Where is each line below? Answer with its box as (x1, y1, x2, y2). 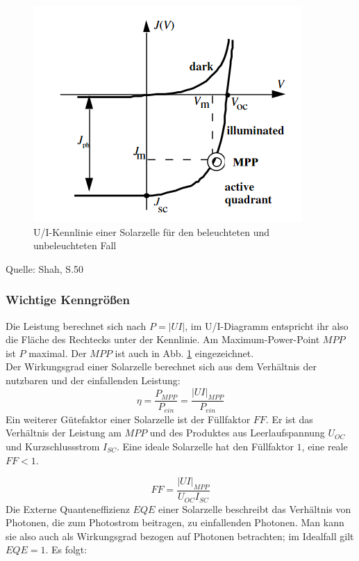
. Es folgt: (45, 542, 87, 557)
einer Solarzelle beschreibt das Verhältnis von (158, 501, 351, 516)
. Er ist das (265, 411, 313, 426)
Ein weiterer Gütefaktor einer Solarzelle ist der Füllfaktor (6, 411, 251, 426)
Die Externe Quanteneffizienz (6, 501, 130, 516)
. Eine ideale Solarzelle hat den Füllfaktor (116, 439, 294, 454)
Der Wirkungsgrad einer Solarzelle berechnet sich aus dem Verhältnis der (6, 359, 317, 374)
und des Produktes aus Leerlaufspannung (149, 425, 325, 440)
